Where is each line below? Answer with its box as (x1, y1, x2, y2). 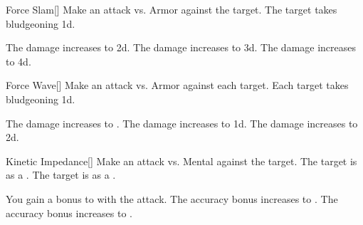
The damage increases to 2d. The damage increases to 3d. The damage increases (6, 40, 357, 55)
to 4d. (6, 53, 31, 68)
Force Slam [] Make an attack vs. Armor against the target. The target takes (6, 2, 337, 16)
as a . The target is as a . (6, 167, 116, 182)
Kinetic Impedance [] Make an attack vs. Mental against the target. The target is (6, 153, 357, 168)
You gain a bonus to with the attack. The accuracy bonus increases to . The (6, 191, 338, 206)
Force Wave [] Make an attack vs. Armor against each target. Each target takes (6, 78, 349, 93)
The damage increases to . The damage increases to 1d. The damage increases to (6, 115, 358, 130)
